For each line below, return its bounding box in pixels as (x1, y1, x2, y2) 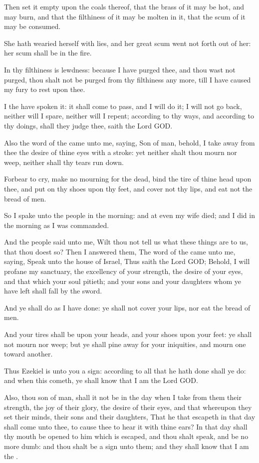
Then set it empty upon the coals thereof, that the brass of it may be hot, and (4, 1, 245, 11)
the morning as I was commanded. (4, 219, 109, 230)
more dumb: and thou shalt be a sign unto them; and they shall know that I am (4, 440, 249, 451)
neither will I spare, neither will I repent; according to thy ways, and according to (4, 110, 254, 121)
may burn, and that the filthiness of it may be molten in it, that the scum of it (4, 11, 246, 21)
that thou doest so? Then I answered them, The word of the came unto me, (4, 246, 236, 256)
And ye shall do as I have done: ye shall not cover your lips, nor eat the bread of (4, 302, 251, 312)
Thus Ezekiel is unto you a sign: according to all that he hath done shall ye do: (4, 365, 246, 375)
